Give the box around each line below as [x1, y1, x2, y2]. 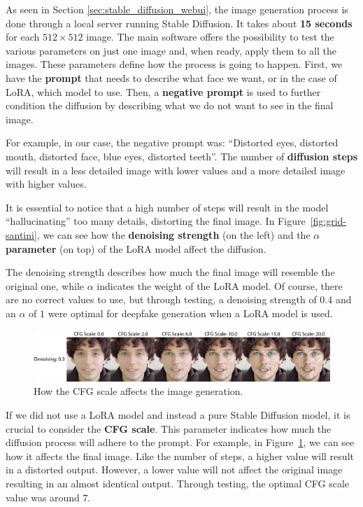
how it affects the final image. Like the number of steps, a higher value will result [6, 448, 354, 463]
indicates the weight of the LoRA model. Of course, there [97, 278, 343, 293]
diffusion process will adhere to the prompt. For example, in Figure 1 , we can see [6, 435, 355, 450]
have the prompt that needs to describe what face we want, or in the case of [6, 70, 337, 85]
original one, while [6, 278, 85, 293]
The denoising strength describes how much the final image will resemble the [6, 265, 335, 279]
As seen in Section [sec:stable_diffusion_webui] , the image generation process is [6, 2, 348, 16]
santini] [6, 227, 37, 242]
